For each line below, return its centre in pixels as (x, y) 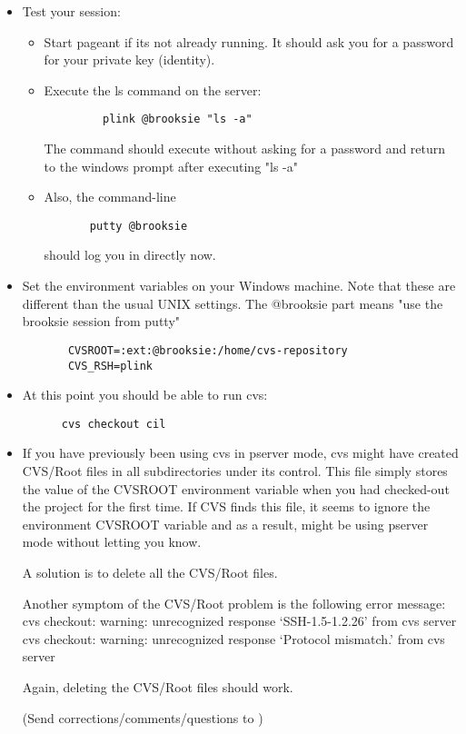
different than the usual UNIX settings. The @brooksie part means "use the (233, 303)
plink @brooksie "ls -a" (178, 119)
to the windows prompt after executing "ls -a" (171, 166)
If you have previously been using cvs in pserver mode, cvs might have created (240, 453)
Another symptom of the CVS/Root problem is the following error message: (234, 603)
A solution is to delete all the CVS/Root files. (150, 572)
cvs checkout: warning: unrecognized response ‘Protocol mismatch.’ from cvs (233, 638)
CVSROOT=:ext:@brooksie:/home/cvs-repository (208, 350)
